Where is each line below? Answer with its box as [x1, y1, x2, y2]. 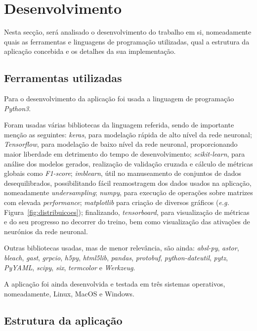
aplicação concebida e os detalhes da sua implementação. [4, 46, 176, 56]
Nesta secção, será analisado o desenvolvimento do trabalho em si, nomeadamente [4, 27, 252, 37]
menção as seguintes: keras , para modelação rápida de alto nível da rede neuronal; [4, 129, 252, 139]
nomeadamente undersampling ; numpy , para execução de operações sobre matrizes [4, 187, 253, 198]
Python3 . [4, 103, 31, 113]
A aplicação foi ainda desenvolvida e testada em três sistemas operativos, [4, 279, 225, 289]
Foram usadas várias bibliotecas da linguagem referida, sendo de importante [4, 120, 234, 130]
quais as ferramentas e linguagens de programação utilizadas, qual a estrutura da [4, 36, 250, 46]
